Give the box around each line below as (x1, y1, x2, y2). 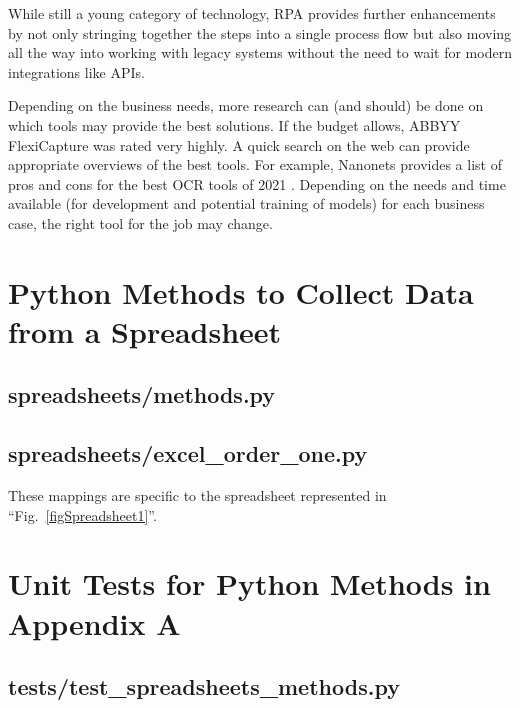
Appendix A (8, 602, 181, 643)
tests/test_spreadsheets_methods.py (8, 671, 400, 702)
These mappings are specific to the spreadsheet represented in (8, 485, 387, 506)
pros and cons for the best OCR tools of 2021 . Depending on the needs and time (8, 173, 506, 194)
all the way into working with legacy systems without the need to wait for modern (8, 42, 512, 63)
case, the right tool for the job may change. (8, 212, 273, 233)
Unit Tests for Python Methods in (8, 563, 491, 604)
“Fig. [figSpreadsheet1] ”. (8, 504, 157, 525)
